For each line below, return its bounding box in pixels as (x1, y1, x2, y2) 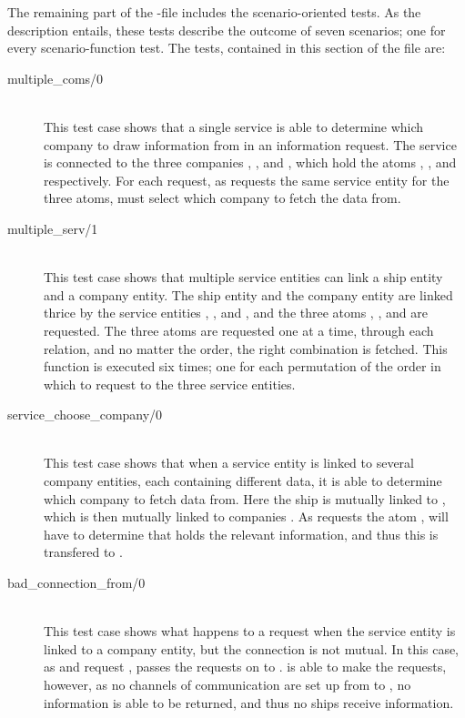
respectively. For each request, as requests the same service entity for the (44, 170, 450, 189)
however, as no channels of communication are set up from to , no (44, 675, 411, 693)
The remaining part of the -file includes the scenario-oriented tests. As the (7, 3, 421, 21)
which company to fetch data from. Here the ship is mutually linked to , (44, 489, 446, 508)
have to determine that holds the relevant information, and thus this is (44, 524, 439, 543)
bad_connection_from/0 (7, 573, 146, 592)
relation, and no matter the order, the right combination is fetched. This (44, 339, 448, 358)
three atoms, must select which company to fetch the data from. (44, 188, 401, 207)
